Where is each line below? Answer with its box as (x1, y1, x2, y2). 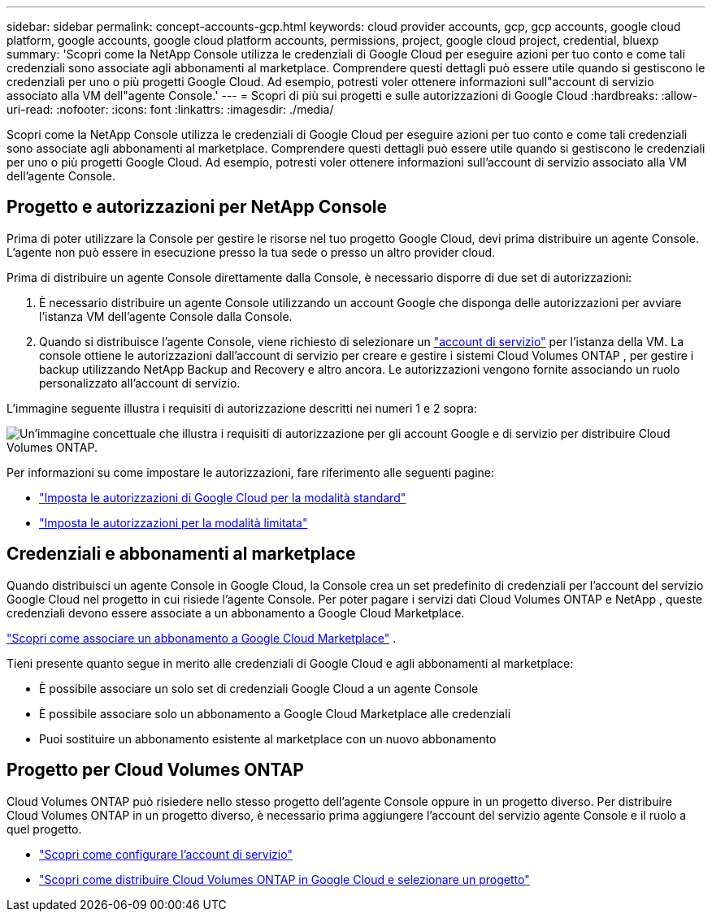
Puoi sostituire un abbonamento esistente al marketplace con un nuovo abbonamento (39, 731, 497, 746)
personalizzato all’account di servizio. (39, 375, 241, 390)
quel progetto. (7, 821, 82, 836)
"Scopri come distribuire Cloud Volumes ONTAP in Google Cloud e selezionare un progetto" (39, 872, 530, 886)
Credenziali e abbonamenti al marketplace (7, 543, 356, 565)
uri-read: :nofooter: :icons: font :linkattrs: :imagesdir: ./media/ (7, 102, 334, 116)
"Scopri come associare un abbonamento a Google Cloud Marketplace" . (7, 630, 397, 645)
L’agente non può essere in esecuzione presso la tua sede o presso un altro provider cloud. (7, 245, 496, 259)
